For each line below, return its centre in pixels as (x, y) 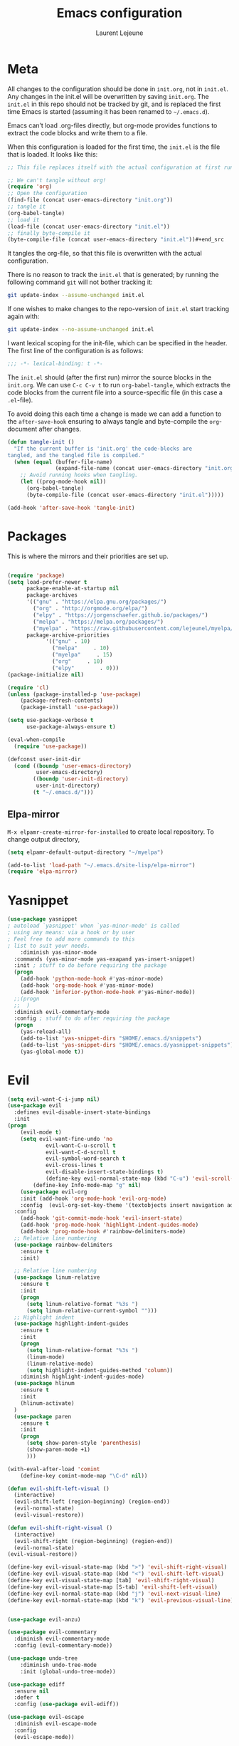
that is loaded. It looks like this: (53, 154)
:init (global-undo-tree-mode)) (68, 1671)
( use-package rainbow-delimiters (63, 1245)
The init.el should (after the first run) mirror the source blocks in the (110, 377)
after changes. (60, 429)
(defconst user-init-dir (44, 759)
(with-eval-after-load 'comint (54, 1469)
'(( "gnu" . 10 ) (68, 642)
